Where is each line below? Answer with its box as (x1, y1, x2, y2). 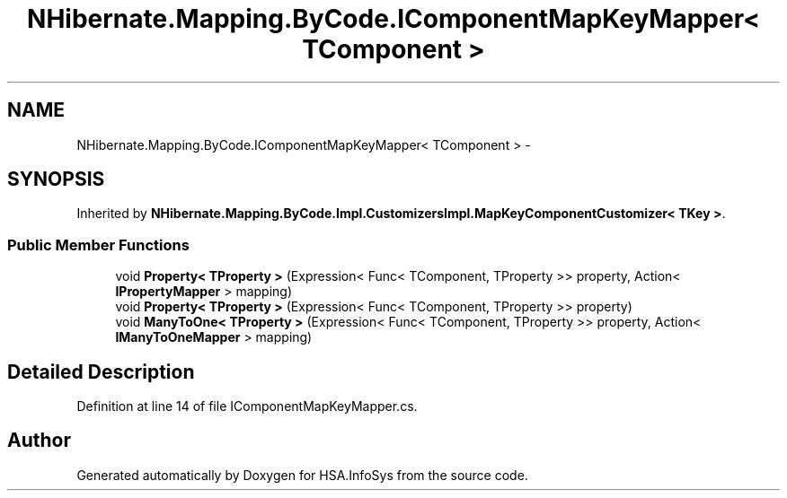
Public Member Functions (7, 235, 190, 254)
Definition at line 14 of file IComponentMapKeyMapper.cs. (76, 398, 418, 415)
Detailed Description (7, 360, 195, 383)
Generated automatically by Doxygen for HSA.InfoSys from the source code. (76, 467, 528, 483)
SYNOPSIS (7, 168, 105, 191)
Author (7, 429, 71, 452)
